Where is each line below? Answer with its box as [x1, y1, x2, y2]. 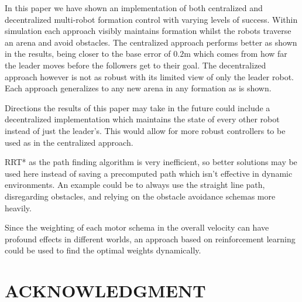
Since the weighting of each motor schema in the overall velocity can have [5, 221, 269, 234]
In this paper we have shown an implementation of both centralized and [5, 2, 263, 13]
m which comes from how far [184, 47, 287, 60]
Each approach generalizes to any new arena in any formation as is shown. [5, 82, 272, 94]
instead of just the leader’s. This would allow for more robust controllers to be [5, 124, 286, 136]
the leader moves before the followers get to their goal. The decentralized [5, 59, 266, 71]
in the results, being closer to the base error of [5, 47, 171, 60]
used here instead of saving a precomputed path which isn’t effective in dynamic [5, 167, 293, 179]
